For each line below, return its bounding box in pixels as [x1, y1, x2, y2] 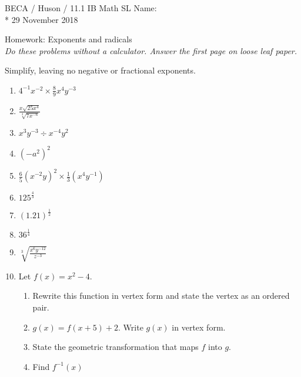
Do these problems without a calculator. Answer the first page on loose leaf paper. [5, 44, 297, 56]
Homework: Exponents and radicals [5, 33, 132, 45]
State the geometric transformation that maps [32, 341, 199, 353]
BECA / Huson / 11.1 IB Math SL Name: [5, 2, 157, 14]
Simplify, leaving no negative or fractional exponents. [5, 64, 196, 76]
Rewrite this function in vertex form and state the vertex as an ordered [32, 289, 290, 302]
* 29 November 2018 [5, 13, 78, 25]
